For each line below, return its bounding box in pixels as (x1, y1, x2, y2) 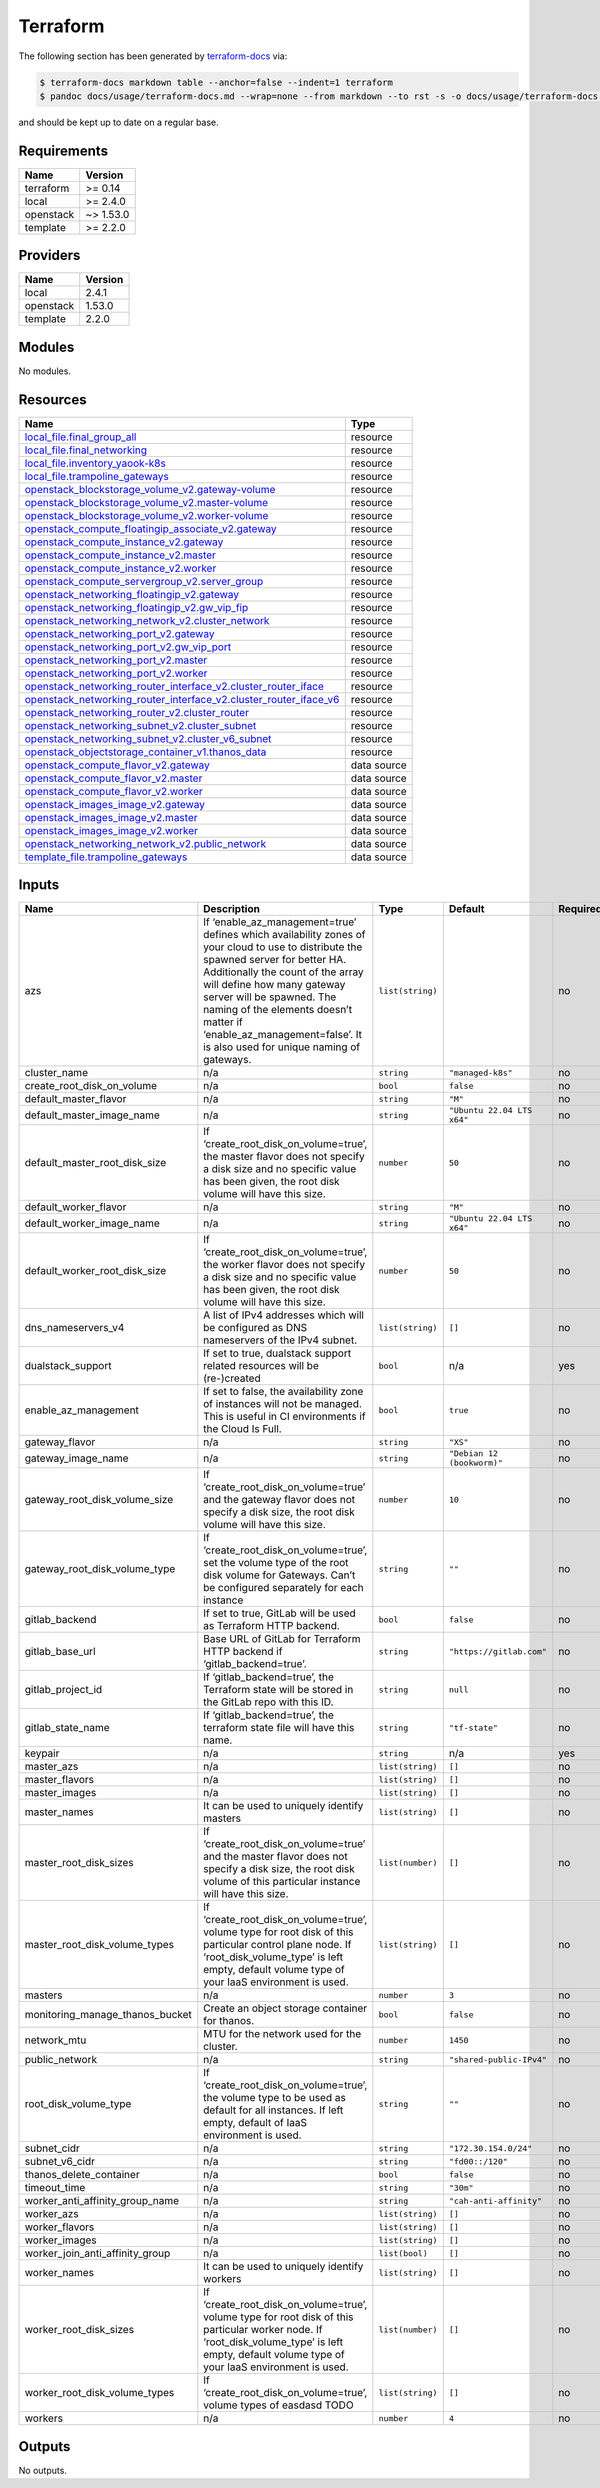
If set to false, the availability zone (203, 1385, 364, 1399)
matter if (203, 1015, 244, 1029)
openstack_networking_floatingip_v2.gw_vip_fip (24, 600, 249, 614)
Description (203, 902, 260, 916)
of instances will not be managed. (203, 1397, 362, 1411)
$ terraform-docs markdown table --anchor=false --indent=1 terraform (39, 76, 394, 88)
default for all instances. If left (203, 2103, 344, 2117)
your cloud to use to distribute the (203, 940, 363, 954)
